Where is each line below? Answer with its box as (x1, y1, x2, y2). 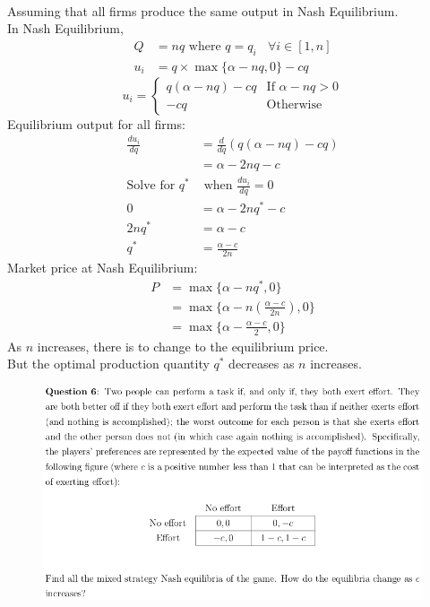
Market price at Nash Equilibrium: (7, 258, 198, 277)
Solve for (126, 179, 176, 193)
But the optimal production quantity (7, 354, 210, 373)
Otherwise (266, 99, 322, 112)
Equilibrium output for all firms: (7, 114, 185, 133)
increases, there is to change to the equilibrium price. (37, 336, 329, 355)
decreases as (228, 354, 295, 373)
